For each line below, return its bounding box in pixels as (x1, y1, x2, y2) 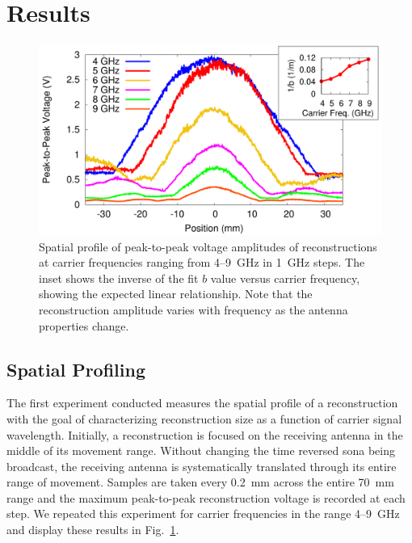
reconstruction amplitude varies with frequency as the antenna (39, 301, 348, 318)
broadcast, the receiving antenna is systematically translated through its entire (6, 457, 397, 474)
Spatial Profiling (6, 356, 145, 381)
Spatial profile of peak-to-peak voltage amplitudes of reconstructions (39, 238, 377, 255)
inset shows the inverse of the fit (39, 269, 199, 286)
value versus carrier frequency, (210, 269, 360, 286)
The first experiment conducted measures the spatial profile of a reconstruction (6, 394, 398, 411)
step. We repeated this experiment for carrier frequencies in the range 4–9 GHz (6, 505, 400, 522)
